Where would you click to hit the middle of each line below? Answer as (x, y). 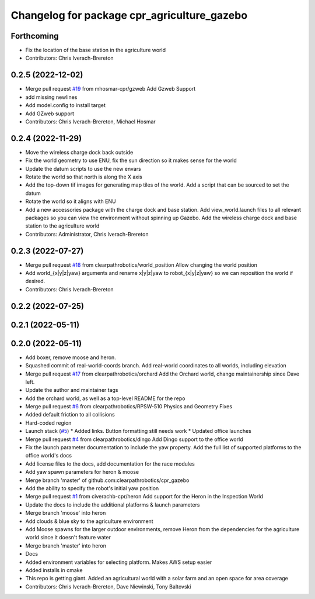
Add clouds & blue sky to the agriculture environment (90, 521)
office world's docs (49, 456)
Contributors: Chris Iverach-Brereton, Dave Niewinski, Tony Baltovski (108, 586)
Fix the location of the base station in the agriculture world (96, 50)
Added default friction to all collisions (70, 415)
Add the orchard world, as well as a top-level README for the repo (105, 398)
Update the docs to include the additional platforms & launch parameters (113, 505)
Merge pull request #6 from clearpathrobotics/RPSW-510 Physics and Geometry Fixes (129, 407)
